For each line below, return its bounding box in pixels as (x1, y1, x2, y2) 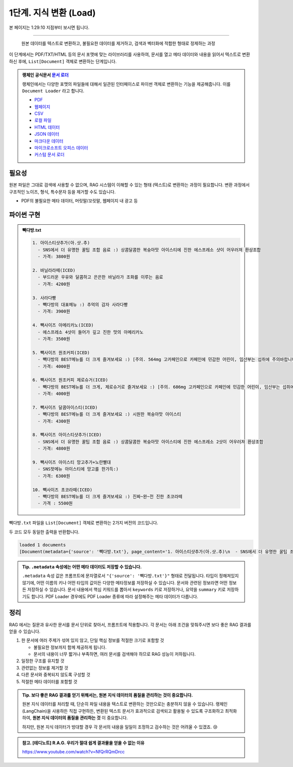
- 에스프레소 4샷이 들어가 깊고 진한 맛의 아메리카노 (37, 329, 144, 335)
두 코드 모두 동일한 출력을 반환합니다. (9, 529, 80, 535)
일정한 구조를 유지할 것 (21, 658, 64, 664)
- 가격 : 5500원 (37, 501, 73, 506)
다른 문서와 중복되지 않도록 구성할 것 (21, 671, 90, 678)
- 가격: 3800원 (37, 254, 70, 260)
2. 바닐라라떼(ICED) (32, 267, 76, 273)
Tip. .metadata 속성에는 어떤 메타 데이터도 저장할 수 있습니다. (22, 564, 142, 570)
